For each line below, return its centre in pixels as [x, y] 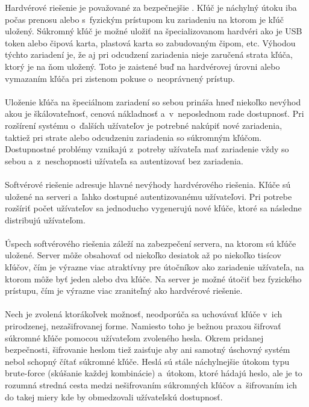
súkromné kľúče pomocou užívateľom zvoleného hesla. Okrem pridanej [134, 337]
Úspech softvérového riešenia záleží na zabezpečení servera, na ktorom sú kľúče [151, 243]
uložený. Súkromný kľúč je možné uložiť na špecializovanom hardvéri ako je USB [154, 31]
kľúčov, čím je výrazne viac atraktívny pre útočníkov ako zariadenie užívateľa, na [154, 267]
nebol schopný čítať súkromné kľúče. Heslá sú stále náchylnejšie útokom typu [147, 361]
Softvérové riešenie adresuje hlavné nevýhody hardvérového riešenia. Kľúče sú [148, 184]
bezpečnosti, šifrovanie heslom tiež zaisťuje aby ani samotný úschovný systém [148, 350]
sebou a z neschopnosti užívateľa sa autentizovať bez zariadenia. [124, 160]
